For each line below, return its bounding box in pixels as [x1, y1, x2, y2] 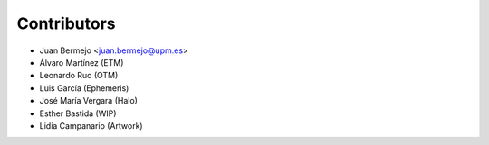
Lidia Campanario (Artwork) [39, 120, 144, 131]
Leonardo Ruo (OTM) [39, 70, 119, 81]
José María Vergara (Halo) [39, 95, 138, 106]
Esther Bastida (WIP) [39, 108, 117, 119]
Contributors [16, 14, 117, 33]
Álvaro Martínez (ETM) [39, 57, 124, 68]
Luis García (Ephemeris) [39, 82, 129, 94]
